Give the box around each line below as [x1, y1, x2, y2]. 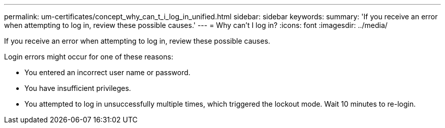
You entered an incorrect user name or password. [24, 68, 190, 77]
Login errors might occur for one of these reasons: [4, 52, 173, 61]
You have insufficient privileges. [24, 84, 131, 92]
